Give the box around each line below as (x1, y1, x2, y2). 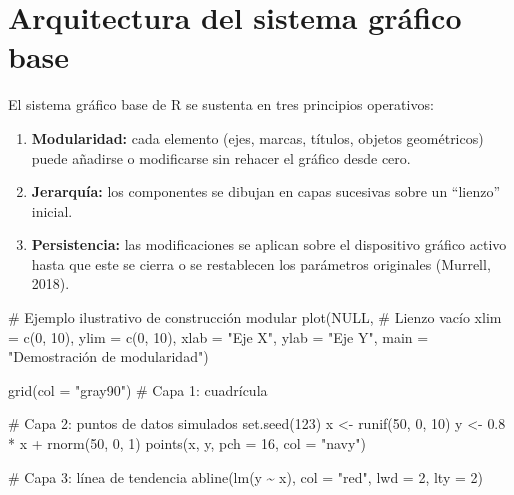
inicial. (31, 200, 73, 221)
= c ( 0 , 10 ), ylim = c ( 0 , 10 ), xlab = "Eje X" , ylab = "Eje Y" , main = (8, 326, 429, 347)
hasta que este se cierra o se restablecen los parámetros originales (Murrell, (31, 253, 491, 274)
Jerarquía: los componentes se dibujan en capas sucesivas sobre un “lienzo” (31, 181, 501, 202)
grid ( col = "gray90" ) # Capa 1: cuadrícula (8, 379, 268, 400)
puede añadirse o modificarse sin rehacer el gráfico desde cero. (31, 147, 411, 168)
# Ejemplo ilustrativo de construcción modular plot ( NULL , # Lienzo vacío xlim (8, 307, 502, 328)
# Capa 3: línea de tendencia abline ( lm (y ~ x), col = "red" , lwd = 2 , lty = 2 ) (8, 466, 483, 487)
